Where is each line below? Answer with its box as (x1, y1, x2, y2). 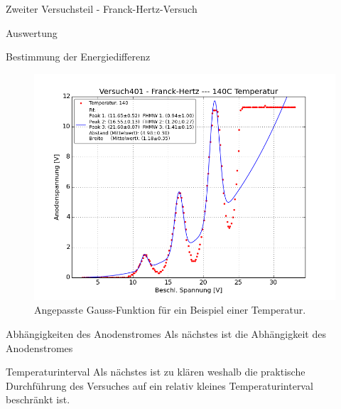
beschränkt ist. (6, 392, 70, 407)
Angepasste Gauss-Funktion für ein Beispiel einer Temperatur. (34, 302, 306, 317)
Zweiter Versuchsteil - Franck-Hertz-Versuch (6, 1, 197, 16)
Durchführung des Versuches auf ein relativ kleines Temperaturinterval (6, 378, 313, 393)
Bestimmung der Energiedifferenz (6, 49, 151, 64)
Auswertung (6, 25, 58, 40)
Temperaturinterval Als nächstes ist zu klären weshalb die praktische (6, 364, 305, 379)
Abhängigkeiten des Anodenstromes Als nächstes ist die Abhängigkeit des (6, 326, 326, 341)
